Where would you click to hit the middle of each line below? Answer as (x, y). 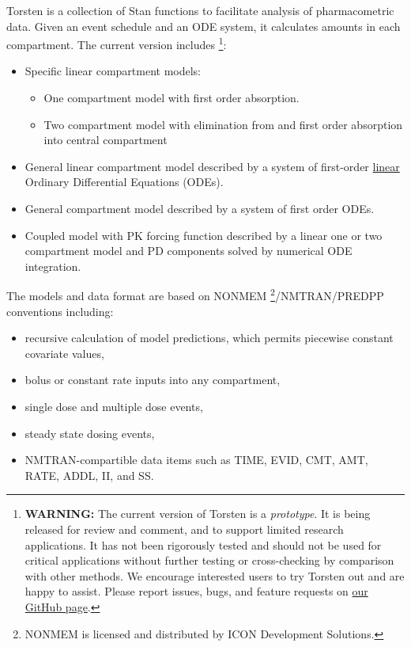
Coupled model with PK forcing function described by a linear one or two (204, 235)
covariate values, (64, 353)
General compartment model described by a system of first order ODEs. (200, 208)
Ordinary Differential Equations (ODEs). (124, 182)
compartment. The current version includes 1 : (117, 43)
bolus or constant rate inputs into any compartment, (153, 380)
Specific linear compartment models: (113, 71)
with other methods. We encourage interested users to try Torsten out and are (215, 575)
